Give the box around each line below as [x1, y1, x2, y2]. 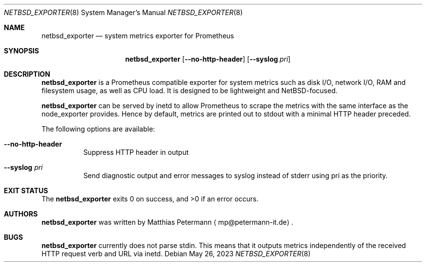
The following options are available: [41, 125, 155, 133]
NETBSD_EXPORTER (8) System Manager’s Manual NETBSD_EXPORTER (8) [4, 8, 243, 17]
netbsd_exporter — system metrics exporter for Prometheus [41, 32, 234, 40]
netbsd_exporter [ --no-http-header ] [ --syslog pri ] [125, 55, 291, 63]
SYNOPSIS [4, 47, 39, 55]
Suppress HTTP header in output [83, 148, 189, 156]
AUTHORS [4, 210, 38, 218]
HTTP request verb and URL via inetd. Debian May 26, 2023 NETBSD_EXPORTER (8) [41, 249, 311, 258]
